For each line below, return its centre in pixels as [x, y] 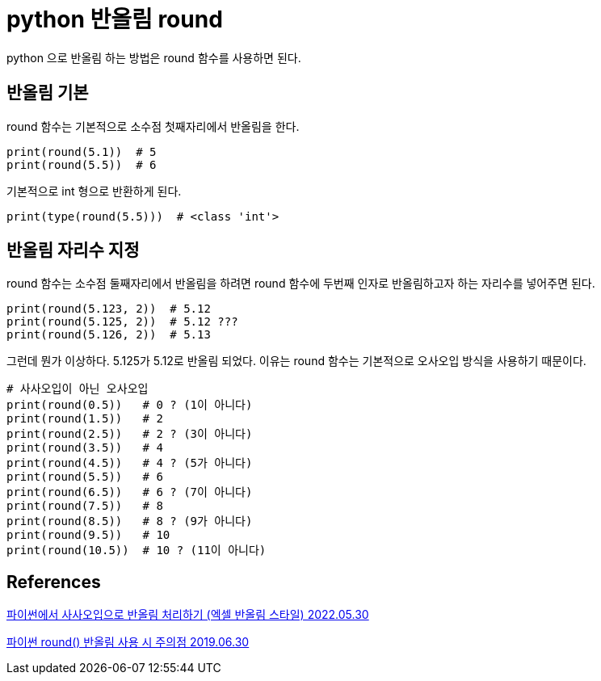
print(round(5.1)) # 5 [82, 151]
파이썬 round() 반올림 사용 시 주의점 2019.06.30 [128, 642]
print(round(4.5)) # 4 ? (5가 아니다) [130, 463]
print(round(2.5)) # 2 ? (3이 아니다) [130, 434]
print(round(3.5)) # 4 [85, 448]
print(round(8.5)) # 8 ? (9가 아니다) [130, 521]
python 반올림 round [115, 19]
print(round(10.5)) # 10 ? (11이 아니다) [137, 551]
